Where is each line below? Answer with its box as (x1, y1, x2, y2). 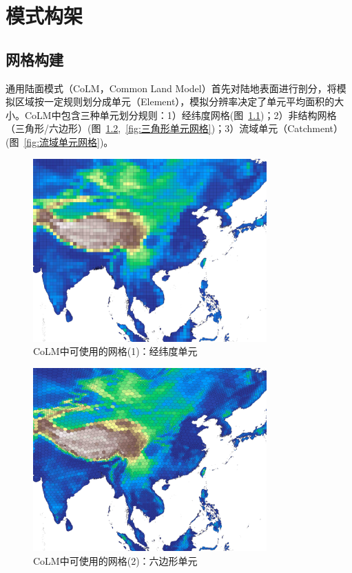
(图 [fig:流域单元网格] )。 (6, 134, 114, 149)
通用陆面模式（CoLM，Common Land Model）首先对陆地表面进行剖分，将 (6, 80, 337, 95)
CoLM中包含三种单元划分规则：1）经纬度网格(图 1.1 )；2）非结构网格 (24, 107, 337, 122)
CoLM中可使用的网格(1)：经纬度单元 (33, 344, 198, 358)
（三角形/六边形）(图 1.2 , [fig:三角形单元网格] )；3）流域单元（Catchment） (6, 121, 344, 136)
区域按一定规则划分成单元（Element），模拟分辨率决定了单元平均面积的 (14, 94, 335, 109)
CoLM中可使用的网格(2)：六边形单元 (33, 553, 198, 567)
